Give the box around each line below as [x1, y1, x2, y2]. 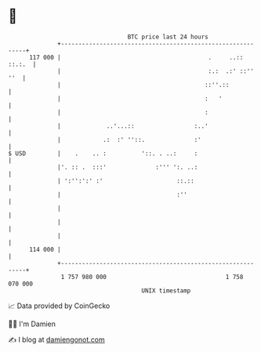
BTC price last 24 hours [127, 33, 209, 41]
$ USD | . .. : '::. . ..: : [8, 149, 198, 158]
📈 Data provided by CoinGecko [8, 301, 111, 310]
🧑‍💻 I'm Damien [8, 319, 56, 328]
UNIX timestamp [141, 286, 191, 295]
